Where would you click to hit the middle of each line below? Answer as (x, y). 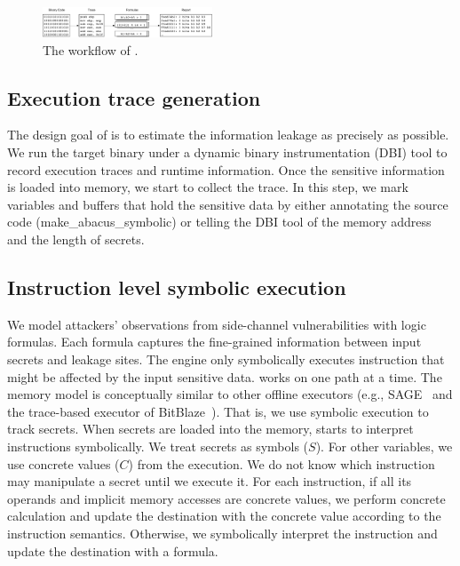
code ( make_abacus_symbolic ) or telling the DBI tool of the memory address (219, 222)
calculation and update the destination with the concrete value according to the (224, 516)
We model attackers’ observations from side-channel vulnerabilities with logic (217, 324)
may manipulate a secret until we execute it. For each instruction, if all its (210, 481)
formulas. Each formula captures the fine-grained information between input (214, 342)
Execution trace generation (134, 97)
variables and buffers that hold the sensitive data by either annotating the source (228, 204)
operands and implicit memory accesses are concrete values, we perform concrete (226, 498)
